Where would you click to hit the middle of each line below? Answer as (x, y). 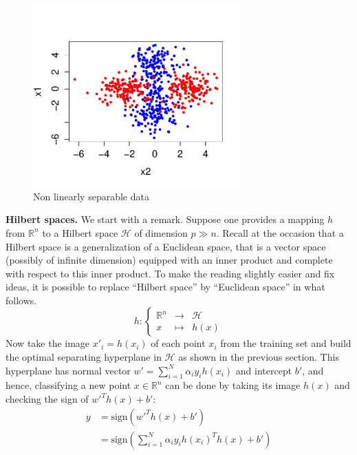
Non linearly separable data (91, 196)
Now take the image (48, 343)
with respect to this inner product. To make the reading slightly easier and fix (170, 273)
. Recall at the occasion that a (280, 232)
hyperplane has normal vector (68, 370)
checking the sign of (47, 399)
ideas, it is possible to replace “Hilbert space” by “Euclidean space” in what (165, 287)
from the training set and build (286, 343)
